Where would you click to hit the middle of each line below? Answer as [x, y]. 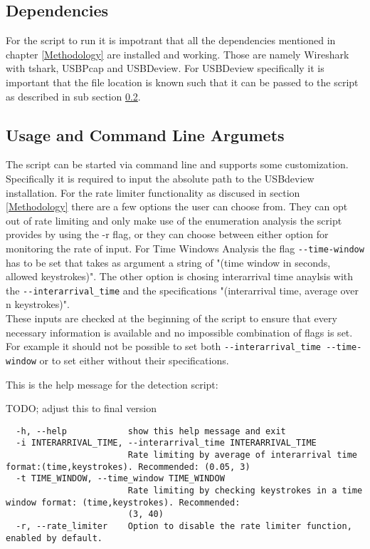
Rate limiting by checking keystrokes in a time [245, 491]
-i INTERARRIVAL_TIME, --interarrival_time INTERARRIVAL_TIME [166, 443]
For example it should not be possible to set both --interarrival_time [164, 346]
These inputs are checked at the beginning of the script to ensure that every [171, 318]
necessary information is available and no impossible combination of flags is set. [179, 332]
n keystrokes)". [38, 304]
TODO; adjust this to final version [81, 408]
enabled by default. [54, 538]
